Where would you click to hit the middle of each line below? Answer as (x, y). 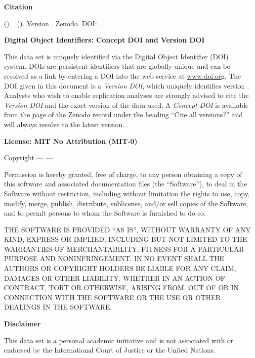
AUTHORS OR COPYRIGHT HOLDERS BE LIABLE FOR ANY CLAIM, (120, 268)
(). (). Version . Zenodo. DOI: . (53, 23)
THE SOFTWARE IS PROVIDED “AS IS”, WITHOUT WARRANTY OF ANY (127, 229)
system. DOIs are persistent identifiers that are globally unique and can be (117, 66)
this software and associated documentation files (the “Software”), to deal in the (126, 184)
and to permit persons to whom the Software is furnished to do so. (105, 213)
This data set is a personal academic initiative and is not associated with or (119, 340)
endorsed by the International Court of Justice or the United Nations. (110, 350)
